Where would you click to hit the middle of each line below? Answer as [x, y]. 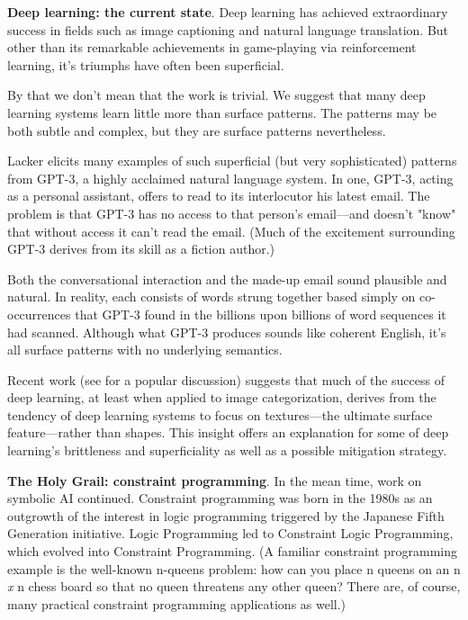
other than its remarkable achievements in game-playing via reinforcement [212, 47]
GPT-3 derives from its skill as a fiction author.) [141, 249]
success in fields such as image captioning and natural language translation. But [228, 29]
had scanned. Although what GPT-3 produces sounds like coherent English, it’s [227, 332]
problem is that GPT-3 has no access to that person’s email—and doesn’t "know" [232, 213]
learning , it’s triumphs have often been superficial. [146, 64]
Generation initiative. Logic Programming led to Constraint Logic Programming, [230, 533]
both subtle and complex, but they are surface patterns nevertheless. [197, 130]
